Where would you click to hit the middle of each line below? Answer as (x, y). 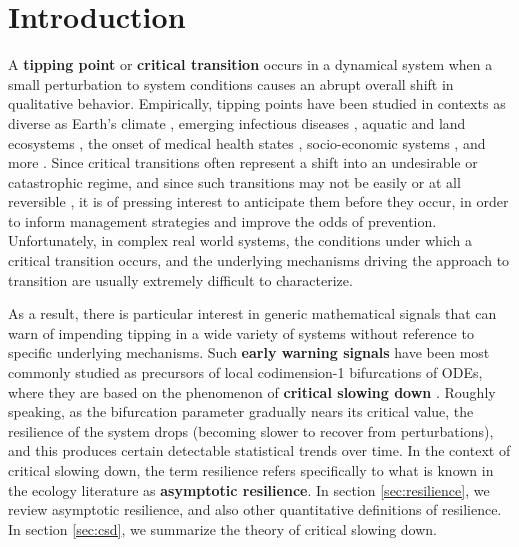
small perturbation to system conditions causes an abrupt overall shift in (231, 83)
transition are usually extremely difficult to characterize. (180, 279)
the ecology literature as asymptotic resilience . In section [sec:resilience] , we (249, 489)
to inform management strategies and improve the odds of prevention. (222, 220)
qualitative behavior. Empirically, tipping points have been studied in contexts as (257, 103)
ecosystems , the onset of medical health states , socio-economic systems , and (247, 142)
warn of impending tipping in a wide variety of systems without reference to (241, 332)
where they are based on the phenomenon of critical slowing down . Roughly (252, 391)
